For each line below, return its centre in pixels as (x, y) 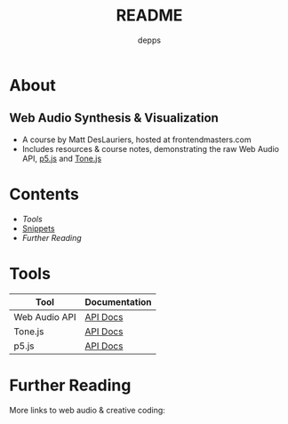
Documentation (119, 301)
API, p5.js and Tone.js (62, 158)
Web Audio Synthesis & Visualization (114, 118)
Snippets (38, 228)
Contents (44, 194)
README (149, 16)
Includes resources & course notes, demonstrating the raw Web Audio (151, 148)
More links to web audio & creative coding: (88, 410)
